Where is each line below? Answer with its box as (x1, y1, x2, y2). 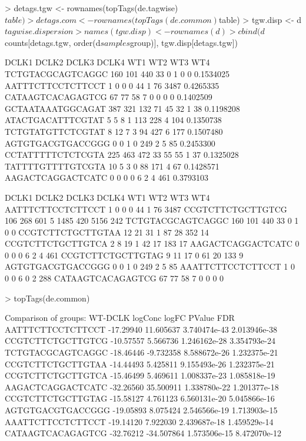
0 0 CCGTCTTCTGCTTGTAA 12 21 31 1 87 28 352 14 (5, 226, 209, 238)
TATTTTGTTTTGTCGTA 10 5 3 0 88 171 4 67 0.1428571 (5, 160, 219, 172)
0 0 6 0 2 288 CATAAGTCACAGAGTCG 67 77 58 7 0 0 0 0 (5, 272, 224, 284)
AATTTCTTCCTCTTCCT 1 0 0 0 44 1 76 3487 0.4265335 (5, 79, 219, 91)
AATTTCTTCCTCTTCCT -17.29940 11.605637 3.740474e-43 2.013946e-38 (5, 323, 278, 335)
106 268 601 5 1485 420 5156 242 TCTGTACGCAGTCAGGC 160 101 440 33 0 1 (5, 214, 299, 227)
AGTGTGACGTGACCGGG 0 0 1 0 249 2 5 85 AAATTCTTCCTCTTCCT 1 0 (5, 260, 295, 273)
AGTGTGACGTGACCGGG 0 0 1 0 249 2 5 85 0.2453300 (5, 137, 215, 149)
